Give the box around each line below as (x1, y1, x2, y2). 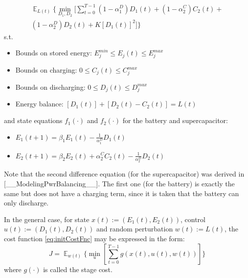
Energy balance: (15, 99, 64, 109)
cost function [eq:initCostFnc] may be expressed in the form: (4, 233, 185, 243)
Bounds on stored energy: (15, 48, 92, 58)
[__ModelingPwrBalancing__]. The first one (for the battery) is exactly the (4, 178, 235, 189)
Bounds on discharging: (15, 81, 86, 92)
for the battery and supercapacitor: (122, 115, 228, 126)
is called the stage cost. (43, 264, 113, 274)
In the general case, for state (4, 214, 90, 224)
